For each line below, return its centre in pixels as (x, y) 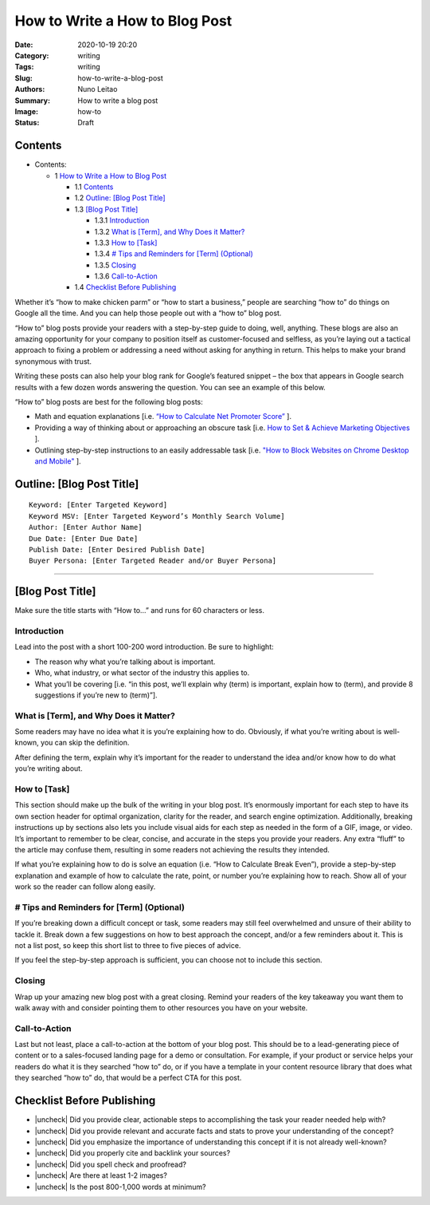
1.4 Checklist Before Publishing (125, 287)
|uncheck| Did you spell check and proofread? (111, 1164)
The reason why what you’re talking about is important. (125, 662)
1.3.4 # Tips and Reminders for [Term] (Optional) (174, 254)
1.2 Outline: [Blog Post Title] (120, 198)
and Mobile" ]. (58, 461)
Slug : (24, 78)
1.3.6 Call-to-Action (126, 276)
